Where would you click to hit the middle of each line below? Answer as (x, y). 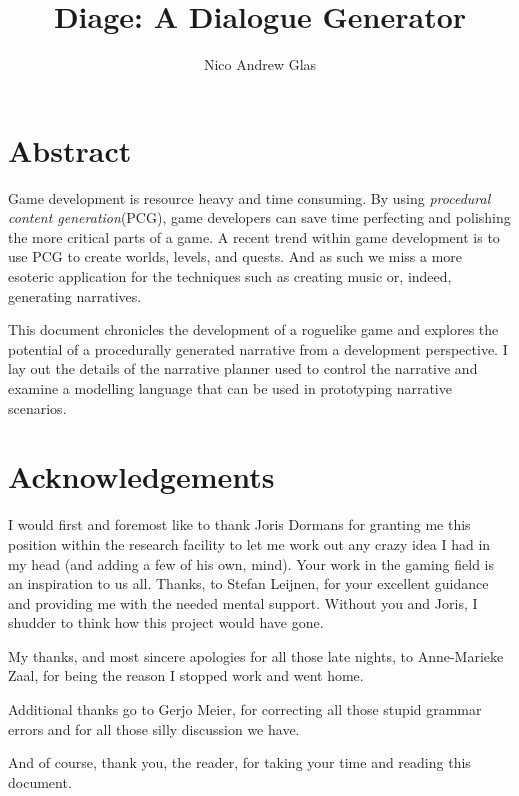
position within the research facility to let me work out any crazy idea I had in (249, 543)
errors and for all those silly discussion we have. (154, 728)
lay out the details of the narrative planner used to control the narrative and (243, 368)
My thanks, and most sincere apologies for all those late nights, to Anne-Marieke (256, 655)
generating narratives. (75, 295)
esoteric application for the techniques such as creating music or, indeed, (230, 276)
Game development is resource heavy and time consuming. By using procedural (249, 197)
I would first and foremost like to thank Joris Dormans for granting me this (239, 524)
